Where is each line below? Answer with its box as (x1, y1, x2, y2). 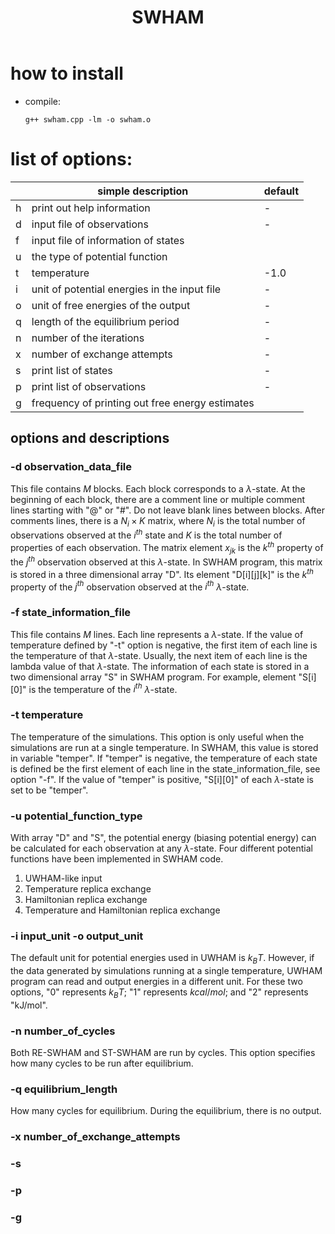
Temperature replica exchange (24, 882, 152, 895)
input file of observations (31, 217, 149, 231)
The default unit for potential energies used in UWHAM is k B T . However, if (10, 952, 315, 966)
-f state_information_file (10, 606, 132, 620)
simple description (97, 184, 189, 198)
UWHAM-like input (24, 872, 103, 884)
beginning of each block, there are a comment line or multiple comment (10, 493, 306, 505)
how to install (10, 62, 124, 85)
